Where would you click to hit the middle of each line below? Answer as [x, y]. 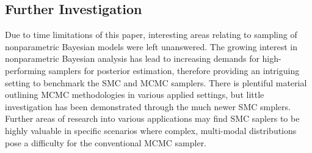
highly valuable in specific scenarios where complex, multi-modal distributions [151, 130]
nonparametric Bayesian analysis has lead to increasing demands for [132, 58]
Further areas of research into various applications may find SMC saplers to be [152, 118]
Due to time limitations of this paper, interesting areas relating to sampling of [151, 35]
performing [25, 70]
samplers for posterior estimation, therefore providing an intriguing [174, 70]
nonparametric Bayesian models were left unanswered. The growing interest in [151, 46]
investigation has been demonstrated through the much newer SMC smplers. [148, 106]
